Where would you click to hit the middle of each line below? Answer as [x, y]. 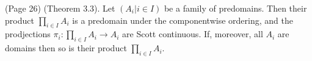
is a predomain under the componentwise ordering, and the [183, 20]
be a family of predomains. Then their [235, 8]
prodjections [28, 34]
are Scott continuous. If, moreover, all [193, 34]
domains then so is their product [66, 48]
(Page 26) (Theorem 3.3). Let [60, 8]
